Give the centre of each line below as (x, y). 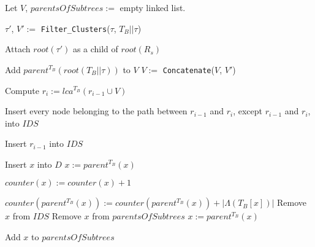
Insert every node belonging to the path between (96, 111)
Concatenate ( (188, 69)
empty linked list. (153, 7)
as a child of (95, 49)
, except (248, 111)
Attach (18, 49)
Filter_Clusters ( (75, 28)
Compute (22, 90)
